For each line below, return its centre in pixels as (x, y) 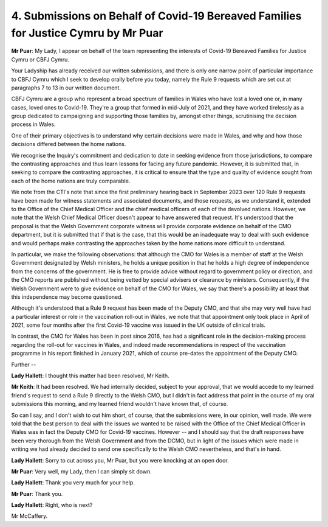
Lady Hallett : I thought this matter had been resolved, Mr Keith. (90, 376)
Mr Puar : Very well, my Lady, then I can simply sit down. (81, 471)
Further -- (24, 365)
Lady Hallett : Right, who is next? (52, 505)
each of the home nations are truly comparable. (71, 181)
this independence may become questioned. (67, 297)
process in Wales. (33, 124)
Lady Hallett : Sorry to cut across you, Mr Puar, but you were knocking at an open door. (120, 460)
